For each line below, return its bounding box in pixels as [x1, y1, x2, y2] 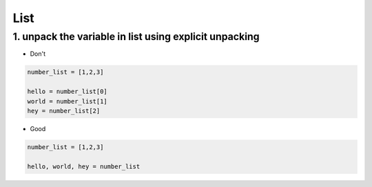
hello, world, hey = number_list [27, 162, 141, 170]
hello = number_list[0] [27, 88, 108, 96]
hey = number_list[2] [27, 107, 101, 115]
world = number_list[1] [27, 97, 108, 105]
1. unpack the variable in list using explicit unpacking [12, 30, 260, 43]
